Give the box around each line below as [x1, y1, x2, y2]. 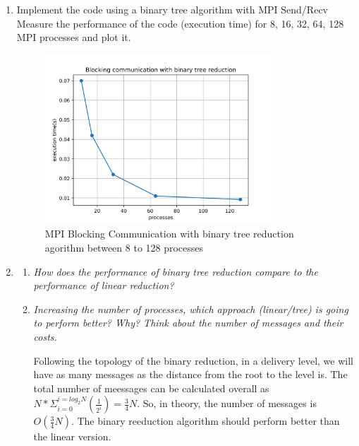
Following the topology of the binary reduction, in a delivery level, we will [33, 353, 353, 368]
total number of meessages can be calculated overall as [33, 380, 269, 395]
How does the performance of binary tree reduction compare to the [33, 264, 318, 278]
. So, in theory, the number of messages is [137, 396, 317, 411]
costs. [33, 329, 57, 344]
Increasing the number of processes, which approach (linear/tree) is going [33, 301, 348, 316]
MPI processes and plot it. [16, 30, 131, 45]
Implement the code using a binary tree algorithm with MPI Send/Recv [16, 2, 328, 16]
